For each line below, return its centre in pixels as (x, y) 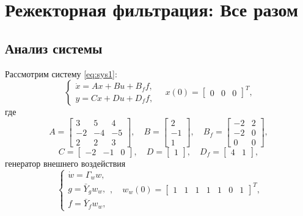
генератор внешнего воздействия (65, 163)
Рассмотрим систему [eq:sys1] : (61, 73)
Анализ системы (54, 48)
